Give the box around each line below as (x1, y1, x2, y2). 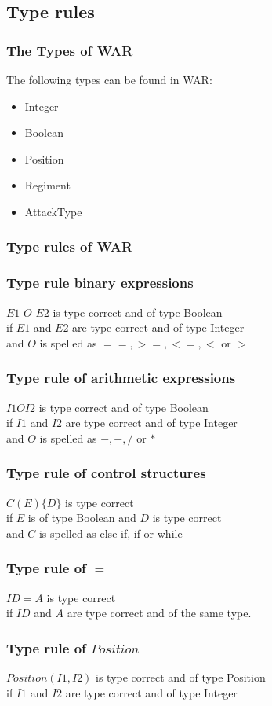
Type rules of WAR (6, 237, 133, 256)
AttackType (24, 203, 82, 219)
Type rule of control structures (6, 463, 206, 483)
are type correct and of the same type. (67, 605, 252, 621)
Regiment (24, 177, 71, 193)
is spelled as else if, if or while (38, 524, 183, 541)
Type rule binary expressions (6, 273, 194, 292)
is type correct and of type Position (96, 669, 266, 686)
